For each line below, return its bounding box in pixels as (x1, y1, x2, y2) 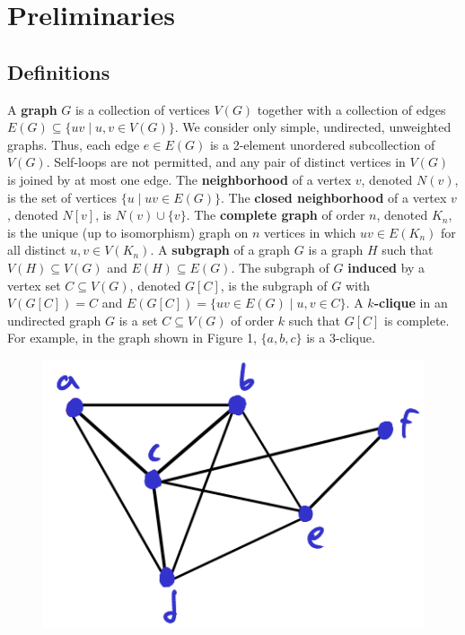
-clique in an (373, 293, 448, 312)
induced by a (347, 257, 426, 276)
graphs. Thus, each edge (7, 135, 140, 153)
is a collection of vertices (75, 100, 210, 118)
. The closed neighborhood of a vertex (221, 187, 447, 206)
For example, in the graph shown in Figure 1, (7, 328, 257, 347)
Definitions (7, 57, 110, 85)
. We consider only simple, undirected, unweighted (174, 117, 452, 136)
